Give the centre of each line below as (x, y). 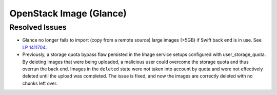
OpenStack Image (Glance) (68, 13)
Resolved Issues (38, 27)
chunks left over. (40, 83)
